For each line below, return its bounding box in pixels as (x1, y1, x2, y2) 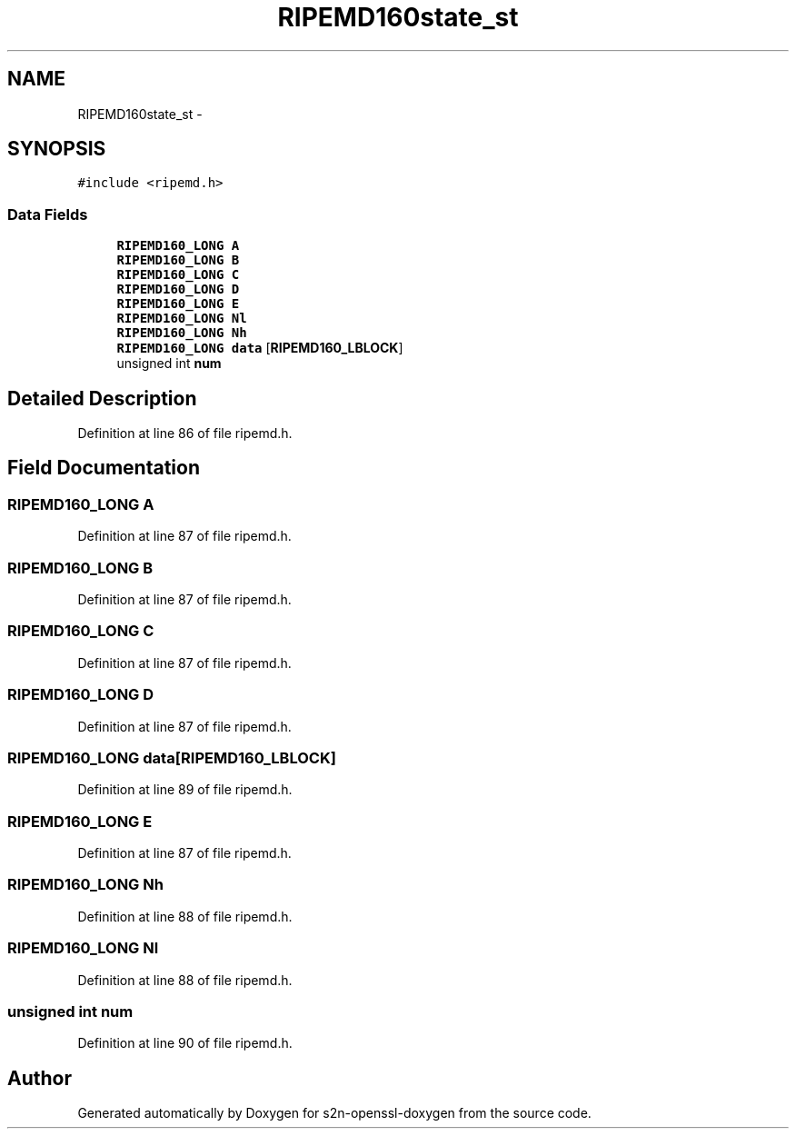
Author (7, 1066, 72, 1090)
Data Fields (7, 204, 88, 224)
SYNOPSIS (7, 137, 106, 161)
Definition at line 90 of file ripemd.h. (77, 1035, 293, 1051)
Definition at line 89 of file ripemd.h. (77, 782, 293, 798)
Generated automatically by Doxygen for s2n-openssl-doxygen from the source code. (77, 1105, 592, 1121)
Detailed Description (7, 386, 197, 410)
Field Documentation (7, 456, 200, 480)
